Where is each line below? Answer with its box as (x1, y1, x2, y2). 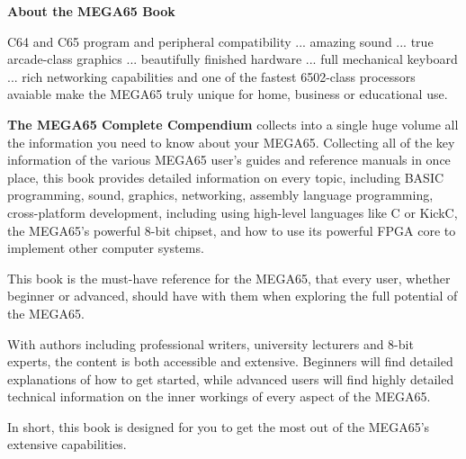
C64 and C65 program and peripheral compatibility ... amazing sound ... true (7, 31, 434, 50)
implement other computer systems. (7, 238, 204, 257)
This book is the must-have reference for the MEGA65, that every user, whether (7, 268, 451, 287)
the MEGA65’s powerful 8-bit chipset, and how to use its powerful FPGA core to (7, 220, 456, 239)
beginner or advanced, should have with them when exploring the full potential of (7, 286, 458, 305)
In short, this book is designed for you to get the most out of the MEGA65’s (7, 417, 430, 436)
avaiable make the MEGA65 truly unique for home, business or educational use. (7, 85, 448, 103)
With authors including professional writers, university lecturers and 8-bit (7, 334, 414, 353)
